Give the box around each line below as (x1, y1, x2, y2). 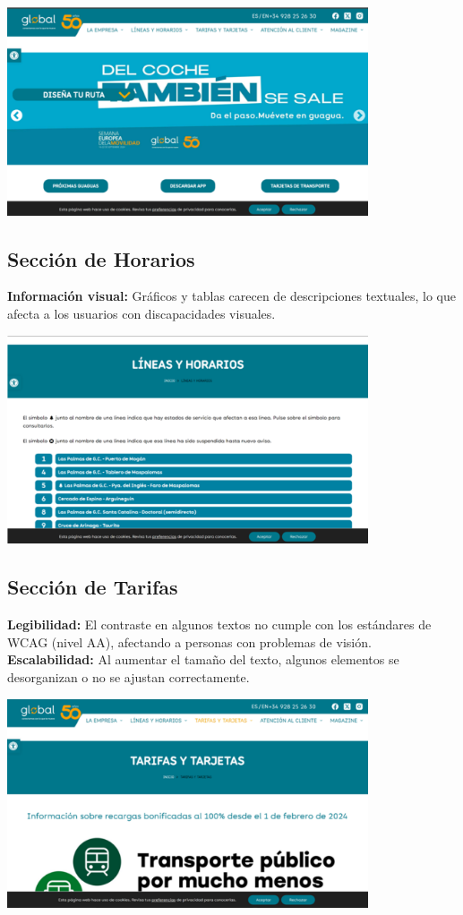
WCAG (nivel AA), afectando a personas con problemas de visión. (7, 632, 372, 651)
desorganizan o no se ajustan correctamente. (7, 667, 250, 686)
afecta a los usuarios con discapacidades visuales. (7, 304, 276, 323)
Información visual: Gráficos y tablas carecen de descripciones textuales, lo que (7, 286, 457, 305)
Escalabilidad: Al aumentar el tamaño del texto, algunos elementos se (7, 650, 399, 669)
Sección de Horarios (7, 244, 195, 272)
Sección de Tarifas (7, 573, 178, 601)
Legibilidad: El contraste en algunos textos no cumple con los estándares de (7, 615, 432, 634)
